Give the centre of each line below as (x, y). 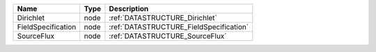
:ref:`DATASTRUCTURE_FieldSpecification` (179, 27)
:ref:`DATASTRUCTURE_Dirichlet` (163, 18)
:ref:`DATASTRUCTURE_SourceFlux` (168, 36)
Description (129, 9)
